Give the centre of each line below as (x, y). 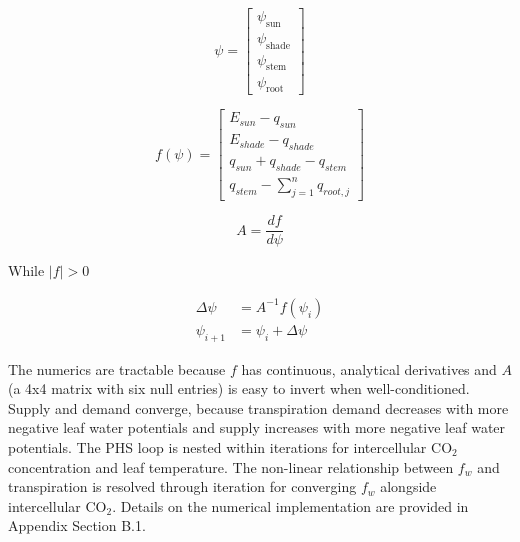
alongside (408, 486)
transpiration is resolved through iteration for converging (182, 486)
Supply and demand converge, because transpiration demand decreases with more (258, 407)
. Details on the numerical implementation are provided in (290, 505)
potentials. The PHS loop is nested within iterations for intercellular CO (230, 447)
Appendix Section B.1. (77, 525)
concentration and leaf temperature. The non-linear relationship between (231, 466)
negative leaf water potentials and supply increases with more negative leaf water (257, 427)
